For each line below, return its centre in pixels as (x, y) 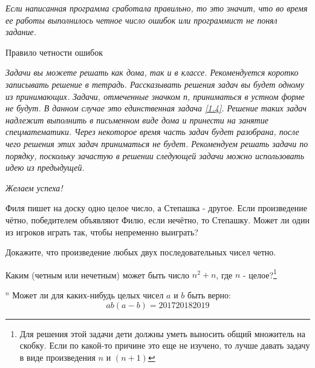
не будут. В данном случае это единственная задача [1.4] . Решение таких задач (156, 108)
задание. (21, 32)
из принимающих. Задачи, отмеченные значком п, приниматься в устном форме (155, 96)
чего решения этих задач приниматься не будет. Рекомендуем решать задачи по (157, 143)
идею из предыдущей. (45, 167)
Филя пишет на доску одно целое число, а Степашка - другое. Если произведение (157, 208)
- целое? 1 (260, 274)
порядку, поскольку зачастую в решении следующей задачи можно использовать (155, 155)
